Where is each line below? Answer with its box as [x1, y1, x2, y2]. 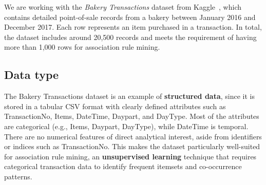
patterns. [4, 171, 32, 181]
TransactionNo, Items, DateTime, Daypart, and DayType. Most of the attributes [4, 111, 259, 121]
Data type [4, 67, 59, 83]
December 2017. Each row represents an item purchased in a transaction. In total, [4, 22, 262, 32]
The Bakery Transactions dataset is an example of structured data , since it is [4, 91, 255, 101]
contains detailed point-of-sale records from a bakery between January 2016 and [4, 11, 256, 22]
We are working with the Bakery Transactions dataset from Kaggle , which [4, 2, 241, 12]
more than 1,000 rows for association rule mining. [4, 42, 160, 52]
